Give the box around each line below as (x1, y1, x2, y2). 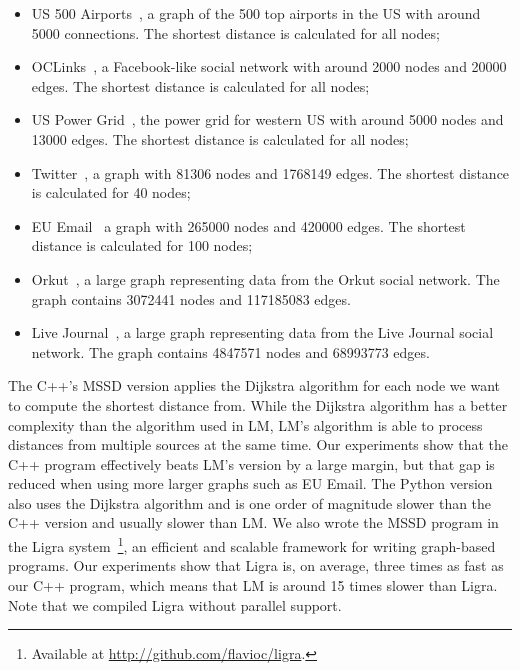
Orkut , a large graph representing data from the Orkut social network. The (31, 268, 500, 289)
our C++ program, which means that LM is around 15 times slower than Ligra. (8, 574, 498, 595)
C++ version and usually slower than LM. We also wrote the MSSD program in (8, 512, 499, 533)
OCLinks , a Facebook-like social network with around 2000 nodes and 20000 (31, 56, 507, 77)
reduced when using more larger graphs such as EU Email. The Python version (8, 473, 493, 494)
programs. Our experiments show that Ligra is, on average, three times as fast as (8, 555, 504, 576)
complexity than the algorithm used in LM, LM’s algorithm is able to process (8, 414, 483, 435)
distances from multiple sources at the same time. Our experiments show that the (8, 434, 508, 455)
